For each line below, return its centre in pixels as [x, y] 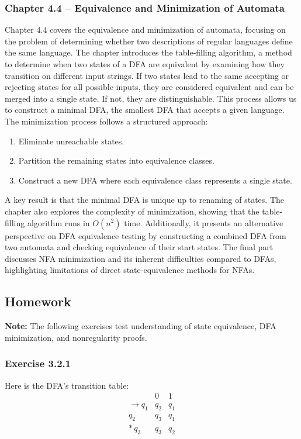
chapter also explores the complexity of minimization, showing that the [132, 211]
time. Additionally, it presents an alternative [204, 222]
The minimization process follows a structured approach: [106, 121]
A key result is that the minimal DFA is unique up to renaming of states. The [145, 200]
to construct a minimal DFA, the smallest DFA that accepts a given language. [145, 110]
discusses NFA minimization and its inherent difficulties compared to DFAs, [141, 258]
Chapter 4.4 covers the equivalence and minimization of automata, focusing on [145, 30]
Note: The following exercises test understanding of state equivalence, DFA [141, 326]
